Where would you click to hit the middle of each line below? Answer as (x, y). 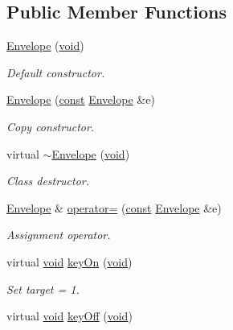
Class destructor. (48, 181)
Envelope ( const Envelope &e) (81, 99)
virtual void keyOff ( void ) (69, 316)
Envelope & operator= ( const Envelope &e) (114, 207)
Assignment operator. (59, 235)
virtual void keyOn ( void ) (69, 261)
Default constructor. (56, 72)
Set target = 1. (43, 289)
